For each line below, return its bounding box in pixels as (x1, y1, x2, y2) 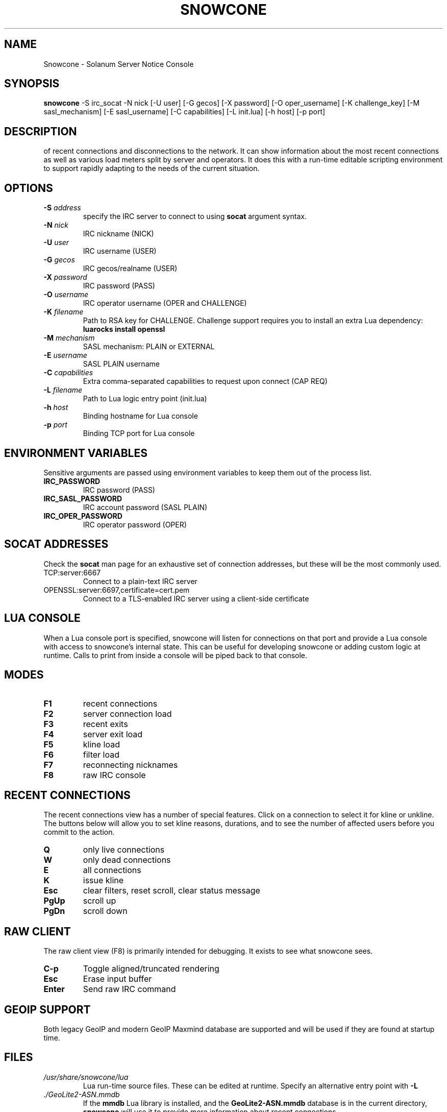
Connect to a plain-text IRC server (83, 576, 197, 586)
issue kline (83, 875, 124, 886)
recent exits (83, 718, 128, 729)
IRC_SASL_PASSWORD (43, 494, 122, 503)
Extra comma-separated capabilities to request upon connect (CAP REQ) (83, 377, 328, 386)
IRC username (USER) (83, 247, 157, 256)
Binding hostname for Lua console (83, 412, 198, 421)
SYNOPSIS (4, 77, 60, 90)
